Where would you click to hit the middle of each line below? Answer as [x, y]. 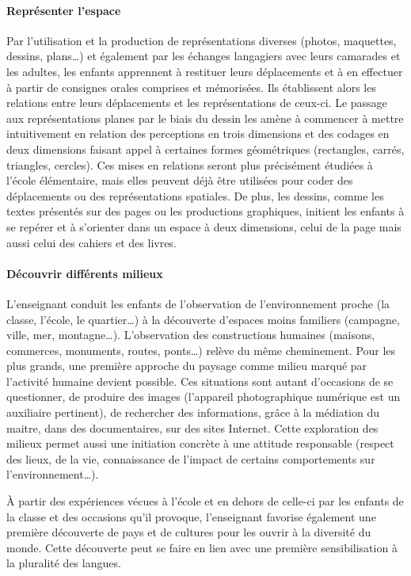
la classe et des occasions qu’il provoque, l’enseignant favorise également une [191, 516]
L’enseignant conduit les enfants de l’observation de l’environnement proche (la [198, 303]
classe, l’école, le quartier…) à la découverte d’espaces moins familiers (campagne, [203, 319]
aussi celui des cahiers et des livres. [91, 242]
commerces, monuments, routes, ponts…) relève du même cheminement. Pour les [201, 350]
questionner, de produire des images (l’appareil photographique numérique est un [204, 397]
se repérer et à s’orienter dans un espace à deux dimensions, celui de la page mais [204, 226]
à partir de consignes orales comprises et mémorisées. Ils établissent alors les [191, 87]
